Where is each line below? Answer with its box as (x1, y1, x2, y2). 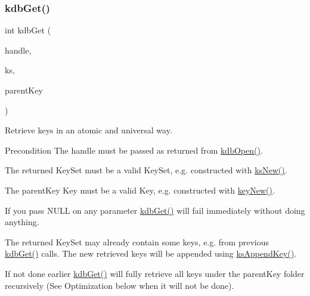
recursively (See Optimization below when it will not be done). (5, 279, 234, 291)
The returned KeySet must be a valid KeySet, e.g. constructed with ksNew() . (5, 164, 287, 176)
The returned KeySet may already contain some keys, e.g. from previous (5, 235, 269, 248)
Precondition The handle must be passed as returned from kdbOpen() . (5, 144, 263, 156)
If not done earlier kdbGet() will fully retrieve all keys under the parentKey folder (5, 267, 305, 279)
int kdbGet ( (5, 24, 51, 36)
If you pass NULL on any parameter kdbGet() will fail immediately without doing (5, 204, 305, 216)
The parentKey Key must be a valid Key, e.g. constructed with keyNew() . (5, 183, 275, 196)
